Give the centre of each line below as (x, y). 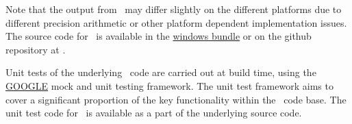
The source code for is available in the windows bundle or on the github (159, 36)
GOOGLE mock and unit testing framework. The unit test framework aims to (169, 85)
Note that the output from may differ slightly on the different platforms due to (174, 9)
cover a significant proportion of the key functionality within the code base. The (176, 99)
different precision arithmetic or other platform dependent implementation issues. (176, 22)
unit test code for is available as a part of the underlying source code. (154, 113)
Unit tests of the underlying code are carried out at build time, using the (161, 72)
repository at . (36, 49)
